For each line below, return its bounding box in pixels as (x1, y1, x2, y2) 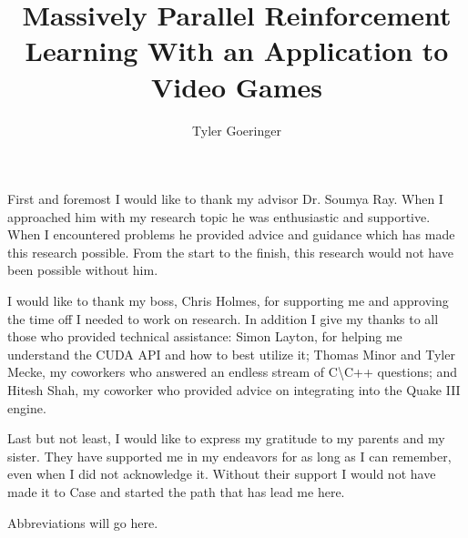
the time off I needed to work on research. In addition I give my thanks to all (7, 309, 439, 328)
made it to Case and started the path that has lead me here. (7, 482, 345, 501)
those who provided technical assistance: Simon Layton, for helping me (7, 327, 402, 346)
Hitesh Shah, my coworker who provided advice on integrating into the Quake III (7, 381, 461, 400)
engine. (7, 398, 46, 417)
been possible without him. (7, 260, 158, 279)
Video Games (151, 67, 322, 105)
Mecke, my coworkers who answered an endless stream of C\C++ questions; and (7, 362, 458, 381)
